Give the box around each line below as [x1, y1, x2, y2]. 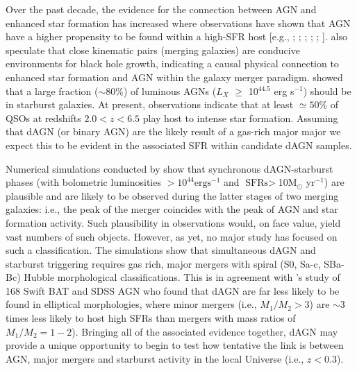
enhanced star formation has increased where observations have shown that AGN [6, 15, 351, 30]
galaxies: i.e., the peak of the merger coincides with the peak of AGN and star [6, 202, 338, 216]
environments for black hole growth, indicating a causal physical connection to [6, 56, 339, 71]
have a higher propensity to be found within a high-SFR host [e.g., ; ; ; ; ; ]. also [6, 29, 347, 44]
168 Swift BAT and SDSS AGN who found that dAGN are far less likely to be [6, 283, 340, 297]
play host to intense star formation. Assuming [142, 110, 338, 125]
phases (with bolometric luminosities [6, 175, 161, 189]
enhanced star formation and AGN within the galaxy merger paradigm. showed [6, 69, 343, 84]
